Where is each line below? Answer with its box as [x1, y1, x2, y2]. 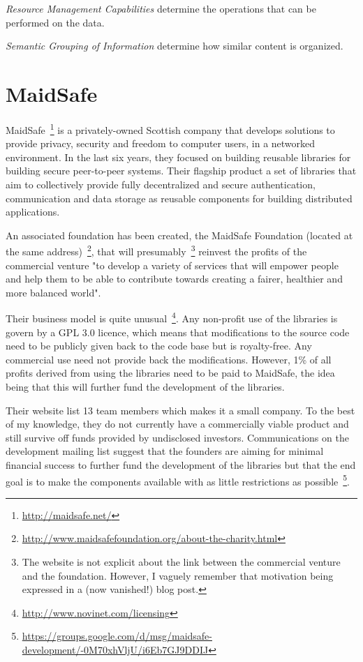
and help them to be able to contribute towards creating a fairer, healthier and [6, 271, 343, 286]
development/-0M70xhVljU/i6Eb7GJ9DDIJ [22, 642, 209, 656]
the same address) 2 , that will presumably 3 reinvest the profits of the [6, 242, 307, 258]
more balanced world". [6, 285, 101, 299]
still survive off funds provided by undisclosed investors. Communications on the [6, 430, 349, 444]
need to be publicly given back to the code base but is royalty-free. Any [6, 338, 312, 353]
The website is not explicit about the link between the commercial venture [22, 554, 341, 569]
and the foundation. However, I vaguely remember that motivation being [22, 568, 334, 582]
